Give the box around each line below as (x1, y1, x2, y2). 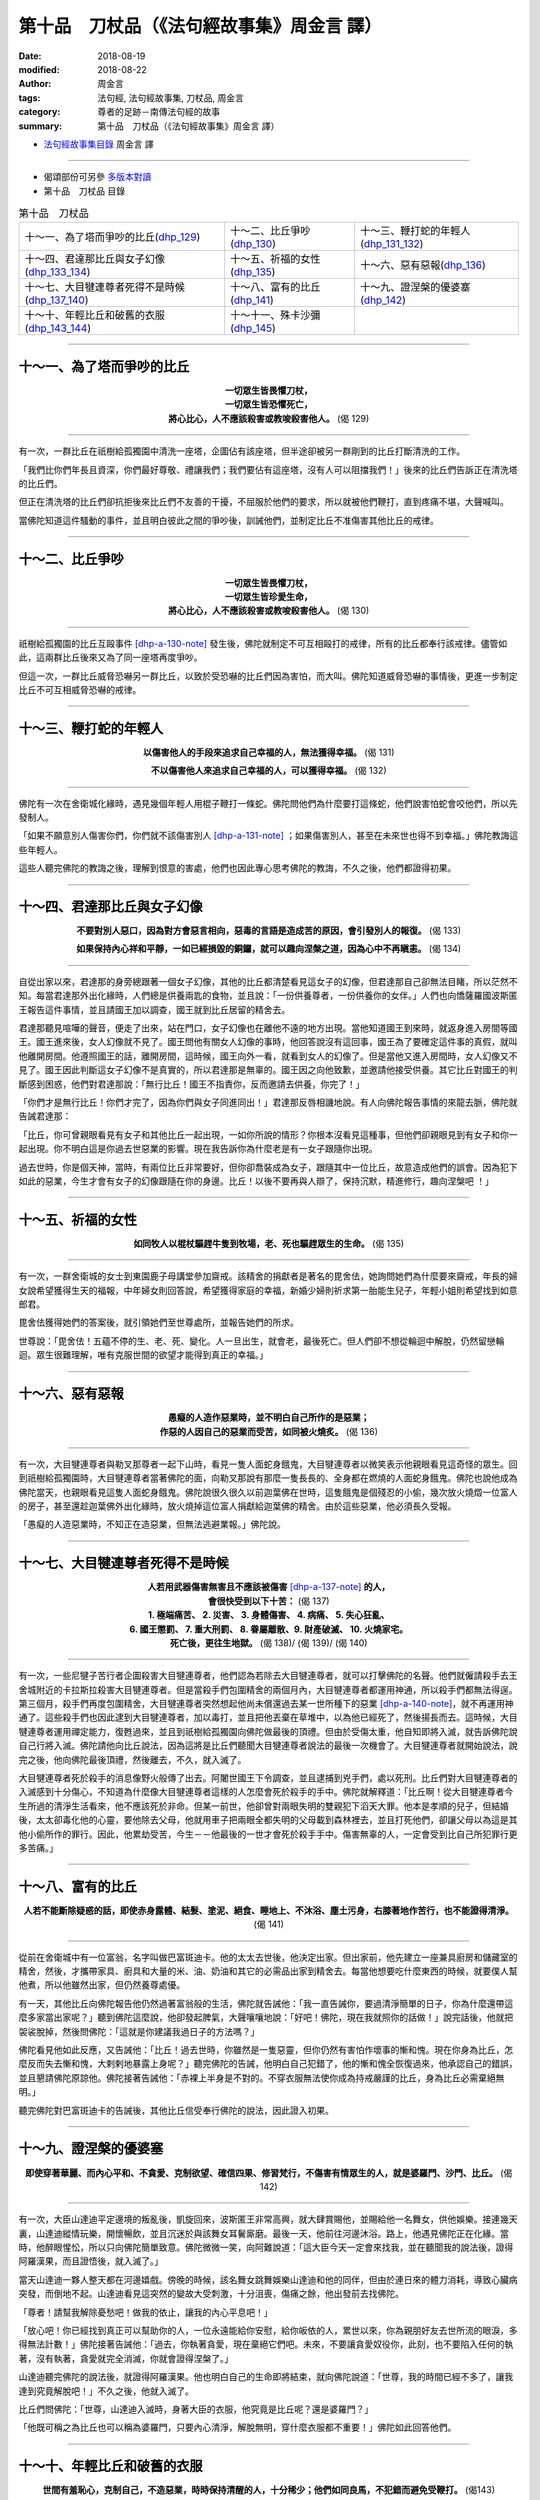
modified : (18, 63, 60, 75)
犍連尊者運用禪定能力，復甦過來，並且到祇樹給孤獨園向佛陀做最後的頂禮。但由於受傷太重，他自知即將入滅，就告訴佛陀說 (18, 1725, 518, 1737)
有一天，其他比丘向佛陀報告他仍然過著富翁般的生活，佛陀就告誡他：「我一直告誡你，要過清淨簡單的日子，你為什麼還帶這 (18, 1997, 514, 2009)
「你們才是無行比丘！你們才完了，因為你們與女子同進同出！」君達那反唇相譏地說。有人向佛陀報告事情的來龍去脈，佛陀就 (18, 1096, 518, 1108)
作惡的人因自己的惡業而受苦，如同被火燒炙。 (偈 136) (159, 1425, 379, 1437)
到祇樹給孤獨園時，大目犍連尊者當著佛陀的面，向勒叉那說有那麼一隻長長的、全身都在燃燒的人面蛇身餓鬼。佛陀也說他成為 (18, 1472, 518, 1484)
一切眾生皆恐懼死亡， (225, 398, 313, 410)
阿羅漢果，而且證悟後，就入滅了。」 (18, 2255, 164, 2267)
